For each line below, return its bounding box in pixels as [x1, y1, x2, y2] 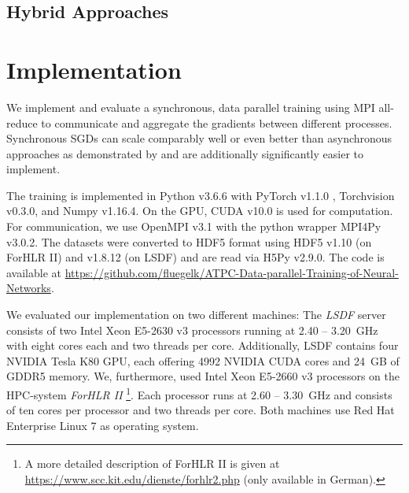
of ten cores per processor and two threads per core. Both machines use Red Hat [6, 402, 395, 418]
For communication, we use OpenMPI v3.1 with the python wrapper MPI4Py [6, 218, 381, 235]
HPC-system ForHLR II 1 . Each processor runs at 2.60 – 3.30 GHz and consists [6, 384, 392, 402]
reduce [6, 114, 38, 131]
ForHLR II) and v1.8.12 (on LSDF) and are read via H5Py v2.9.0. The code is [6, 249, 385, 265]
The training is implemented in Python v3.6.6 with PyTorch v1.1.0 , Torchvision [6, 187, 395, 203]
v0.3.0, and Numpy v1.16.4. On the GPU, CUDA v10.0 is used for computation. [6, 202, 393, 219]
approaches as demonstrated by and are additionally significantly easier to [6, 145, 364, 161]
